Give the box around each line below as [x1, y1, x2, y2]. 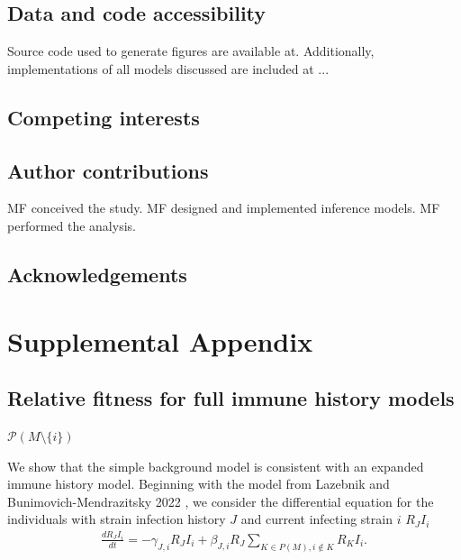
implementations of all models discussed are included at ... [7, 59, 330, 78]
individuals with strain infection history [7, 510, 226, 528]
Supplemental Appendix [7, 322, 313, 359]
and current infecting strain [240, 510, 393, 528]
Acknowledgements [7, 260, 187, 288]
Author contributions [7, 156, 209, 184]
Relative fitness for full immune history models [7, 384, 455, 412]
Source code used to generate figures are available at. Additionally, [7, 41, 375, 60]
